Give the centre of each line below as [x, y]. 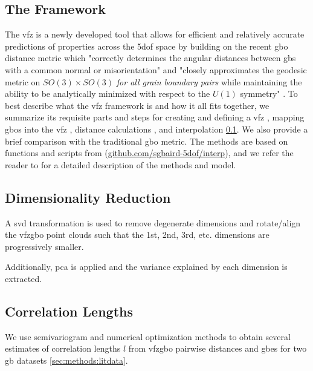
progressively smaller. [44, 246]
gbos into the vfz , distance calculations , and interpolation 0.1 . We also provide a [156, 129]
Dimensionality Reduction [88, 197]
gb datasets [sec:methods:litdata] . [66, 360]
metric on [23, 81]
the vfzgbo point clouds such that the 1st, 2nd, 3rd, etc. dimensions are [137, 235]
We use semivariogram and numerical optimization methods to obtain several [148, 336]
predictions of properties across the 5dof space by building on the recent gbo [147, 46]
